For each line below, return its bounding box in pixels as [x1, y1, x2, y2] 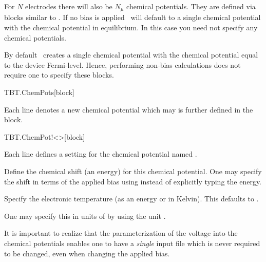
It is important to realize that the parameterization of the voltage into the [4, 228, 238, 238]
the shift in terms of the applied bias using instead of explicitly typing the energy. [4, 176, 262, 186]
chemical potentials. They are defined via [126, 1, 256, 11]
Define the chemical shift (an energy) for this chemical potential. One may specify [4, 165, 262, 176]
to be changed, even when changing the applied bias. [4, 248, 170, 258]
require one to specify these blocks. [4, 69, 114, 80]
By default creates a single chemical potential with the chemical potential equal [4, 49, 258, 60]
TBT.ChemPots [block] [4, 87, 74, 98]
